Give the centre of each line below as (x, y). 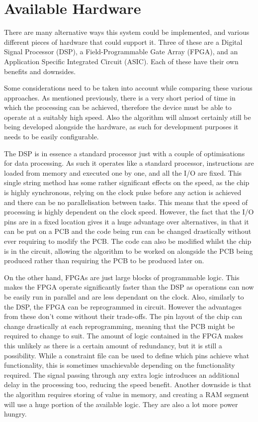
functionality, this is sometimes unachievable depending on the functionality (120, 365)
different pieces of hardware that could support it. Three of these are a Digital (123, 42)
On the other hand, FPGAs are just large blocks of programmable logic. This (122, 277)
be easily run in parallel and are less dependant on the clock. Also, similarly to (124, 296)
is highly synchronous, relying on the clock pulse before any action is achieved (123, 192)
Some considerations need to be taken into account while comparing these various (128, 88)
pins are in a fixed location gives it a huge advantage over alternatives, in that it (127, 221)
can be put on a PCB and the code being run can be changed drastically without (128, 231)
